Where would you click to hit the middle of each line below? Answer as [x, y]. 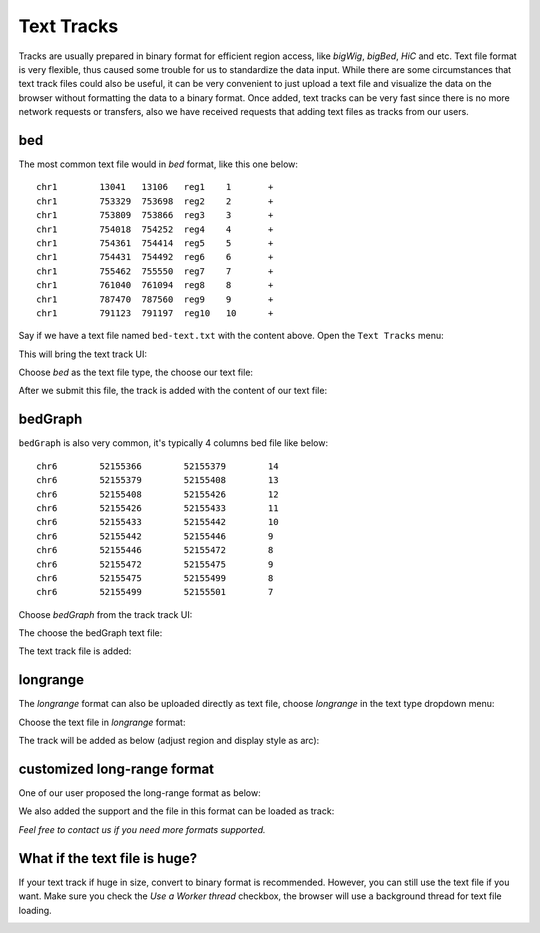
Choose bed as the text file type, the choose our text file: [136, 372]
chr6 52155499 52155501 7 [155, 592]
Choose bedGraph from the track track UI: [105, 614]
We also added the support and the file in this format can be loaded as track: [176, 811]
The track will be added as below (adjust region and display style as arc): [169, 741]
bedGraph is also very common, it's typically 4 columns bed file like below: [173, 443]
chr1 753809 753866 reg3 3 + [155, 215]
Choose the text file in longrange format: [102, 722]
